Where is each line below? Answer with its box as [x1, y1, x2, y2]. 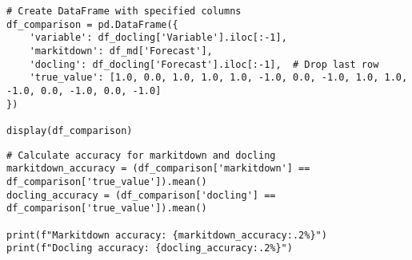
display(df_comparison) [6, 124, 133, 136]
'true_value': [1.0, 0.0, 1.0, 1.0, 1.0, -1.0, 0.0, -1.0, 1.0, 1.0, [29, 72, 408, 84]
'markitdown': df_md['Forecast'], [29, 45, 213, 57]
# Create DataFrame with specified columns [6, 6, 242, 17]
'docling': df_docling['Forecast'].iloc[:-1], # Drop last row [29, 58, 379, 70]
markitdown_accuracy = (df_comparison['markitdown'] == [6, 163, 310, 175]
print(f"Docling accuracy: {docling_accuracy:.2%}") [6, 242, 293, 254]
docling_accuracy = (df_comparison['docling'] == [6, 189, 276, 201]
